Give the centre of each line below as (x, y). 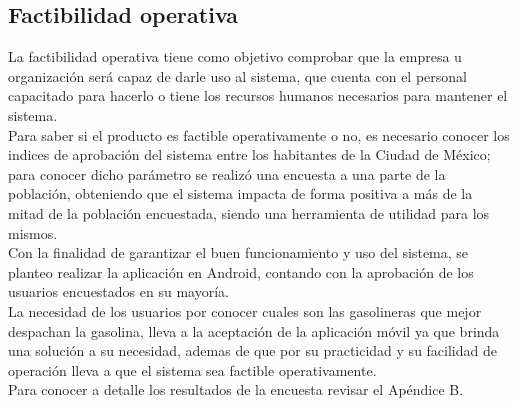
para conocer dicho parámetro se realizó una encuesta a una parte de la (227, 173)
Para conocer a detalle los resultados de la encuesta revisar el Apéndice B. (236, 389)
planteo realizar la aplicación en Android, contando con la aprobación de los (241, 271)
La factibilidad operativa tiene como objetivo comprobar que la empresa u (235, 56)
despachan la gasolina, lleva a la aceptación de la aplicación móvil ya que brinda (254, 330)
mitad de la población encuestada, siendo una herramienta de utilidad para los (249, 212)
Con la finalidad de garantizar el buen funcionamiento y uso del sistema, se (238, 252)
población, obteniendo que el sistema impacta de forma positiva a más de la (240, 193)
